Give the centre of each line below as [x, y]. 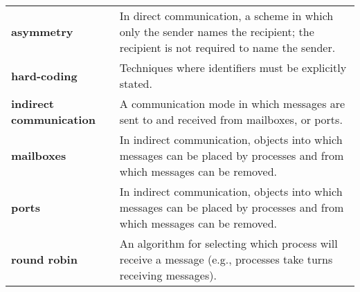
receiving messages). [168, 275]
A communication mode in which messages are [232, 103]
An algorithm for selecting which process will [228, 243]
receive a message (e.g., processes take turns [226, 259]
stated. [136, 83]
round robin [44, 259]
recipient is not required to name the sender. [227, 47]
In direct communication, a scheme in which [226, 16]
